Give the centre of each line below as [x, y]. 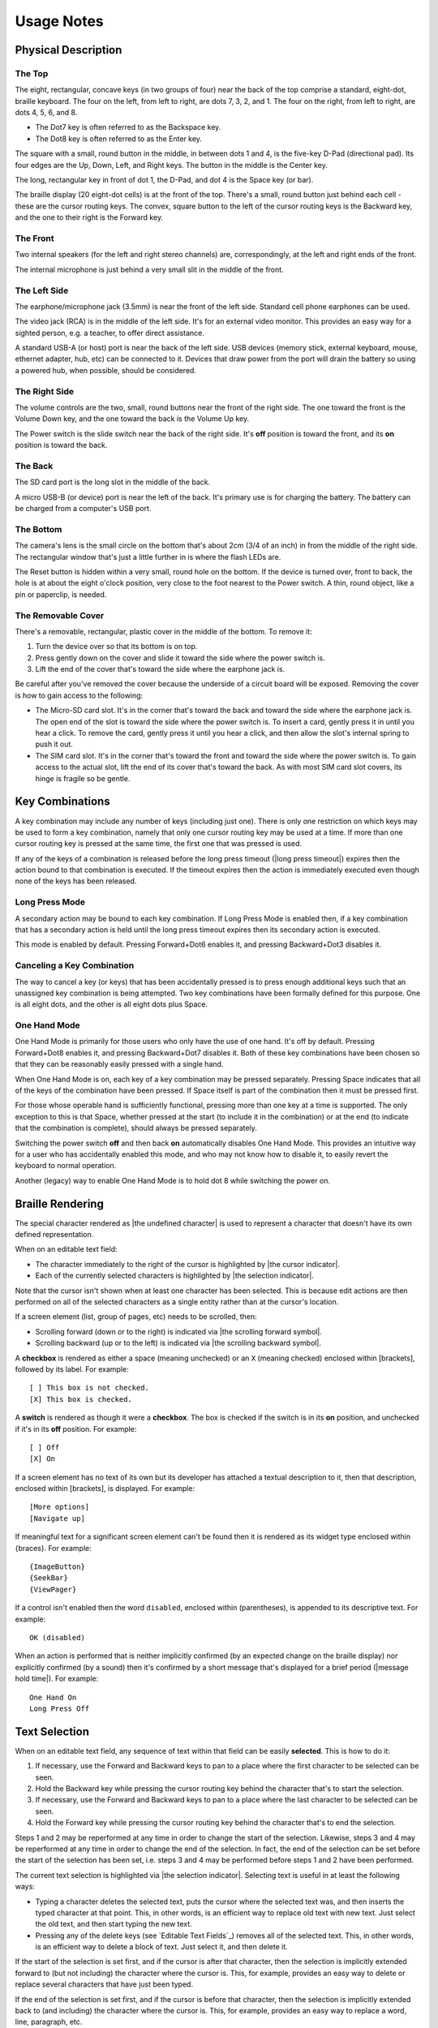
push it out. [54, 744]
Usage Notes [60, 21]
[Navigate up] [57, 1518]
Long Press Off [60, 1708]
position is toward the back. [61, 445]
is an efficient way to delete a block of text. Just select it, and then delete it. [161, 1947]
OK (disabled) [57, 1637]
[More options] [60, 1507]
